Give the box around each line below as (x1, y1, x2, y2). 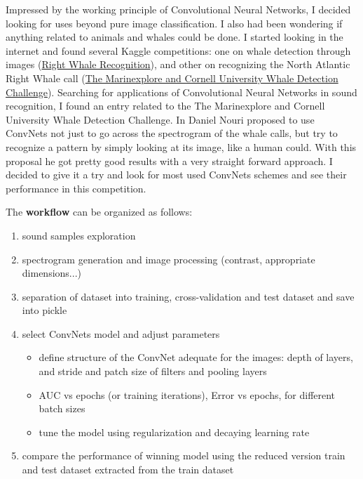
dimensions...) (22, 265, 81, 280)
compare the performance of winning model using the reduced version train (22, 448, 345, 463)
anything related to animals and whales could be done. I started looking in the (6, 29, 343, 44)
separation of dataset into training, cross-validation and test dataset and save (22, 289, 355, 303)
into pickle (22, 303, 67, 317)
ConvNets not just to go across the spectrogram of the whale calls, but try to (6, 126, 338, 140)
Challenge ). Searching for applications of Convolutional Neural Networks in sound (6, 84, 357, 99)
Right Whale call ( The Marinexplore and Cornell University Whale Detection (6, 70, 338, 85)
